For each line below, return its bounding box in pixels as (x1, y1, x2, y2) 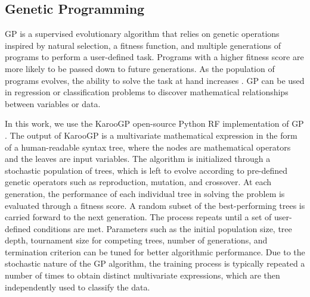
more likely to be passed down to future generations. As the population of (5, 62, 275, 74)
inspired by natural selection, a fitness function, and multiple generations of (5, 39, 281, 51)
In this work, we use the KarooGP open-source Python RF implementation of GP (5, 117, 304, 130)
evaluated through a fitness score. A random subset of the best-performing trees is (5, 199, 305, 211)
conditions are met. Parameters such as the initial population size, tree (33, 222, 292, 235)
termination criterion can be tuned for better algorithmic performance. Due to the (5, 245, 305, 258)
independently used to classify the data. (5, 280, 150, 293)
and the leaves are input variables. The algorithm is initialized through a (5, 152, 271, 165)
